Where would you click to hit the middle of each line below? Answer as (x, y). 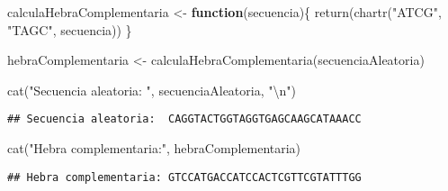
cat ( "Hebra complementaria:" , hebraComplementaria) (154, 148)
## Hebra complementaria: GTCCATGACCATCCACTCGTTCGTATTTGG (184, 177)
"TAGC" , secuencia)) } (70, 29)
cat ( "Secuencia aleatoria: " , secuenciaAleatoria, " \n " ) (152, 90)
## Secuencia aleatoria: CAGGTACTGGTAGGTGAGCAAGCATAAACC (184, 119)
